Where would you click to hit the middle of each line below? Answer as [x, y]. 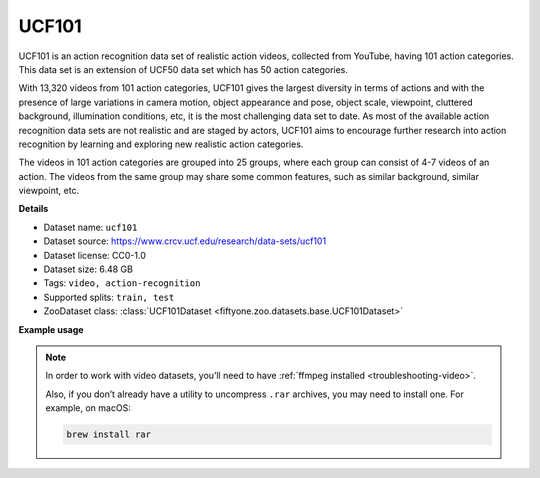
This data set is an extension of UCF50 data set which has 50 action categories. [183, 69]
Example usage [51, 329]
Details [33, 209]
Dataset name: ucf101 [90, 227]
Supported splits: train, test [109, 297]
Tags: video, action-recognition [122, 283]
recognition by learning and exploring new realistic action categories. [161, 144]
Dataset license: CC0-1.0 [95, 255]
